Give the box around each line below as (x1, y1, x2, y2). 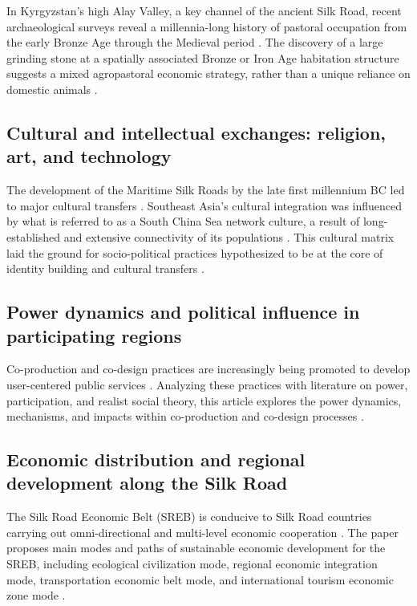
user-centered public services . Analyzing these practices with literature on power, (6, 376, 408, 392)
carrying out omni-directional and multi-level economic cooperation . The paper (6, 523, 399, 540)
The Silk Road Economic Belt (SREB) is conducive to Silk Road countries (6, 508, 372, 525)
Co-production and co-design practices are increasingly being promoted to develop (6, 360, 411, 377)
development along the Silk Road (6, 470, 288, 495)
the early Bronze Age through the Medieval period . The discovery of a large (6, 34, 383, 51)
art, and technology (6, 144, 172, 169)
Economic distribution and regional (6, 447, 306, 472)
